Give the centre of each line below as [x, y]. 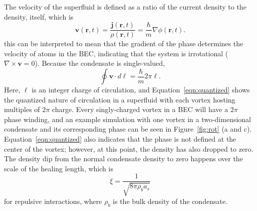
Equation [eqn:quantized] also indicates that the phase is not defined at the [120, 139]
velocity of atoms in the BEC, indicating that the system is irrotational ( [116, 53]
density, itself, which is [39, 16]
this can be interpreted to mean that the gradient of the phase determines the [124, 43]
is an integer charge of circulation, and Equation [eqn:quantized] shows [141, 90]
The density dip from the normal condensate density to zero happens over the [123, 159]
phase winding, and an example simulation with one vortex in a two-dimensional [128, 119]
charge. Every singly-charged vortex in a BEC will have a [140, 109]
